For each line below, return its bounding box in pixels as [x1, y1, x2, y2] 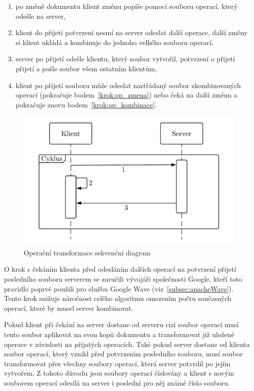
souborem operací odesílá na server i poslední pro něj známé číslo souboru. [4, 377, 230, 388]
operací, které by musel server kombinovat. [4, 302, 133, 313]
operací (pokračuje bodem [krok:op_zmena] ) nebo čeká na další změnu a [15, 90, 238, 100]
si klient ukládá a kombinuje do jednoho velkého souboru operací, [15, 37, 214, 47]
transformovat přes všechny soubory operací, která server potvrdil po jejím [4, 358, 231, 368]
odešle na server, [15, 10, 66, 21]
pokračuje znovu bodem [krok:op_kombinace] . [15, 99, 157, 109]
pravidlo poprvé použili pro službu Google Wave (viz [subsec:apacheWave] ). [4, 283, 234, 293]
